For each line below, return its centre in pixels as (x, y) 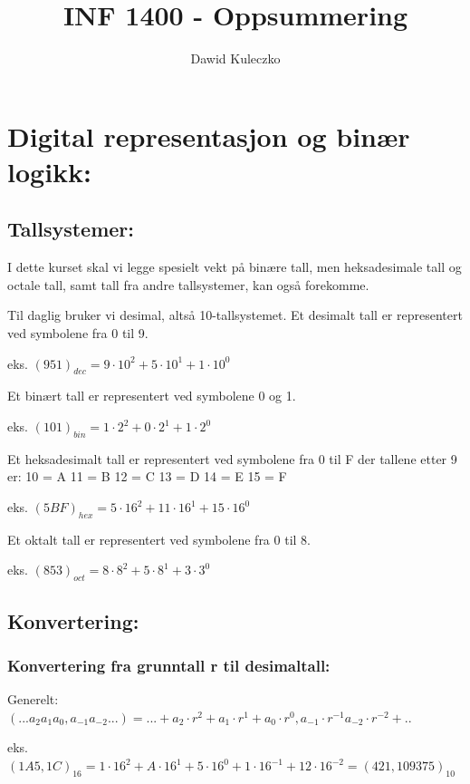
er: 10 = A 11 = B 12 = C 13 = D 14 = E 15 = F (147, 476)
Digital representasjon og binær (209, 136)
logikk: (49, 171)
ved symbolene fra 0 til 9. (78, 333)
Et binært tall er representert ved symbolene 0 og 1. (152, 396)
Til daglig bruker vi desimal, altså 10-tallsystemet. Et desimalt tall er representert (235, 315)
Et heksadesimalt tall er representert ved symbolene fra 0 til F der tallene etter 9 (232, 458)
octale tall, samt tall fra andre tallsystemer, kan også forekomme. (188, 284)
